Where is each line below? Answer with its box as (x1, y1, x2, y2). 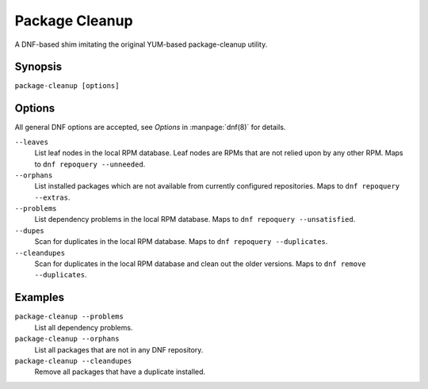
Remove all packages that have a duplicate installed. (34, 367, 206, 376)
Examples (14, 291, 65, 304)
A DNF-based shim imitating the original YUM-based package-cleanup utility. (14, 40, 268, 49)
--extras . (34, 193, 71, 202)
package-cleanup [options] (14, 82, 120, 90)
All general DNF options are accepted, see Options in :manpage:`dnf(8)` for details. (14, 123, 286, 132)
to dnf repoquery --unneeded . (34, 159, 146, 169)
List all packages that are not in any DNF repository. (34, 345, 204, 354)
